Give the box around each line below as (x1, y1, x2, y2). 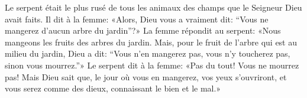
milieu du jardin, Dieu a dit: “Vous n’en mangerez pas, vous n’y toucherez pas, (5, 47, 290, 60)
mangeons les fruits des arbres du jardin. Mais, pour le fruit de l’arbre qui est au (5, 35, 298, 48)
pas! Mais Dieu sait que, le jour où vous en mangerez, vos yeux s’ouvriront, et (5, 70, 287, 83)
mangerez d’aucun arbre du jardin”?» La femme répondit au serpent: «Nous (5, 24, 281, 37)
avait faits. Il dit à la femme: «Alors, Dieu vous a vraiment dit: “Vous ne (5, 12, 269, 25)
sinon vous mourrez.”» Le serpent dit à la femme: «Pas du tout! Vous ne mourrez (5, 58, 299, 71)
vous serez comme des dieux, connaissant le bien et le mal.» (5, 82, 221, 94)
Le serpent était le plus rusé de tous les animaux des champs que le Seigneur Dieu (5, 1, 302, 13)
